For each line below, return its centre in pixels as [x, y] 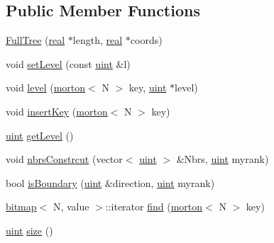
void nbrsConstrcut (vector [64, 159]
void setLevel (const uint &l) [68, 63]
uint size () [29, 230]
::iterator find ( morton [154, 207]
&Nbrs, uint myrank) [223, 159]
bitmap [21, 207]
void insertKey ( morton [57, 111]
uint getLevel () [40, 135]
